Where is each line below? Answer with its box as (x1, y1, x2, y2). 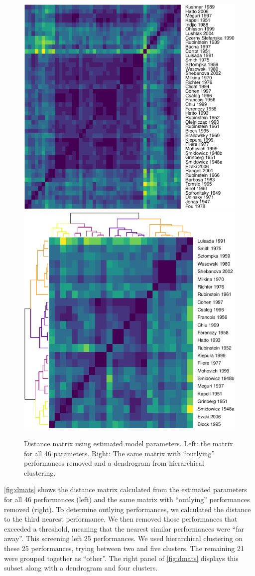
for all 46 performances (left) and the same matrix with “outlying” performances (4, 494, 250, 505)
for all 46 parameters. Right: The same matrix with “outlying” (24, 448, 215, 458)
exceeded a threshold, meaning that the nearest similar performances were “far (4, 523, 244, 534)
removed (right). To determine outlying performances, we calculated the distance (4, 504, 251, 514)
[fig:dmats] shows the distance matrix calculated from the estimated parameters (4, 484, 247, 495)
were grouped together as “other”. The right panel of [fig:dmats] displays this (4, 553, 239, 563)
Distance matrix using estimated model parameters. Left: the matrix (24, 438, 233, 449)
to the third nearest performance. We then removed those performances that (4, 514, 238, 524)
